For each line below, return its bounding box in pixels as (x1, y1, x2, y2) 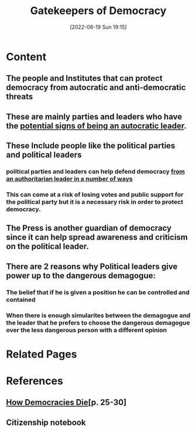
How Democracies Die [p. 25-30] (6, 397, 127, 408)
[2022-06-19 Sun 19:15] (70, 23, 127, 30)
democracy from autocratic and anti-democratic (6, 83, 186, 93)
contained (6, 295, 36, 304)
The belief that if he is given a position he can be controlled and (6, 288, 190, 296)
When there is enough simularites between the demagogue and (6, 311, 191, 319)
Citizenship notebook (6, 417, 86, 427)
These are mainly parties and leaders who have (6, 111, 183, 121)
